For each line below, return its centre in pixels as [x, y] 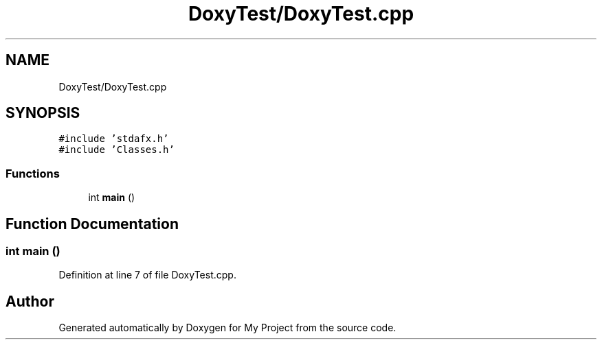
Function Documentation [92, 224]
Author [30, 301]
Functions [33, 173]
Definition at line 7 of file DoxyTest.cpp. [147, 275]
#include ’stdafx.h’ [114, 139]
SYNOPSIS [43, 113]
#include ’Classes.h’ [116, 150]
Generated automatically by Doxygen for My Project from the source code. [227, 328]
